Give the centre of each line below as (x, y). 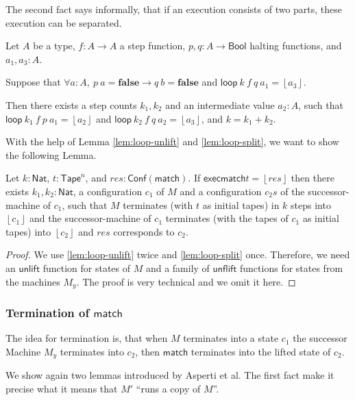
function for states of (87, 267)
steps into (311, 204)
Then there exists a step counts (71, 104)
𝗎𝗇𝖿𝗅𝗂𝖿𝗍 (225, 269)
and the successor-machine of (90, 218)
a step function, (152, 46)
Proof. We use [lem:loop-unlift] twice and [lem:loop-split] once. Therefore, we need (178, 254)
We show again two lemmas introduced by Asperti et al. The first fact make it (170, 375)
